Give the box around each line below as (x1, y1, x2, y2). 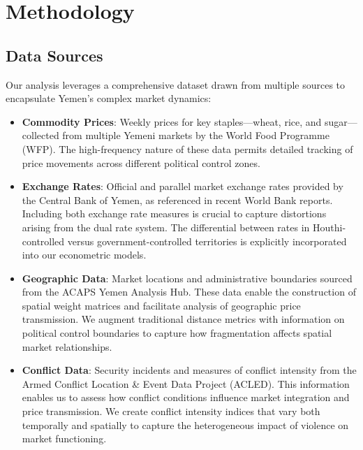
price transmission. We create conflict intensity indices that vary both (22, 404, 320, 419)
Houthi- (312, 219, 346, 234)
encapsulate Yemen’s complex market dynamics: (6, 91, 212, 106)
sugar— (324, 114, 357, 129)
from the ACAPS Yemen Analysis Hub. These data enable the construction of (22, 284, 356, 299)
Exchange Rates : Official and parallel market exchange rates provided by (22, 179, 343, 194)
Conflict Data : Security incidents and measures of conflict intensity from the (22, 363, 357, 377)
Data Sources (6, 44, 103, 66)
